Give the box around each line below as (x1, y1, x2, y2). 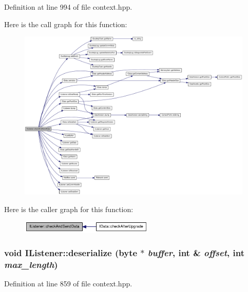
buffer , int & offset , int (147, 246, 245, 259)
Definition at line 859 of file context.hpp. (4, 278, 132, 289)
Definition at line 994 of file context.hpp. (4, 2, 132, 12)
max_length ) (4, 258, 58, 271)
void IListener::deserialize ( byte (4, 246, 138, 259)
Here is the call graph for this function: (4, 18, 127, 29)
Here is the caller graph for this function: (4, 203, 133, 214)
